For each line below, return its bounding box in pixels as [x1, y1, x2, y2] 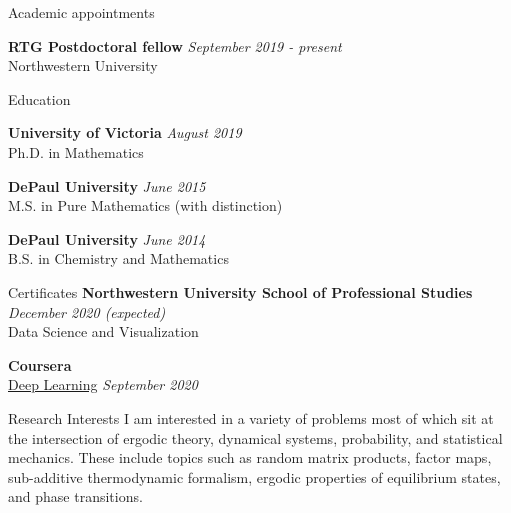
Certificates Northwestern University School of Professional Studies [8, 281, 473, 302]
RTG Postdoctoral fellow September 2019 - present [8, 35, 342, 56]
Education [8, 88, 71, 109]
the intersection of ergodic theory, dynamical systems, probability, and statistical [8, 427, 503, 448]
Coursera [8, 354, 72, 375]
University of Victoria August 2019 [8, 122, 242, 143]
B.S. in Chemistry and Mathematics [8, 248, 229, 269]
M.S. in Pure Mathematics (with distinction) [8, 195, 283, 216]
